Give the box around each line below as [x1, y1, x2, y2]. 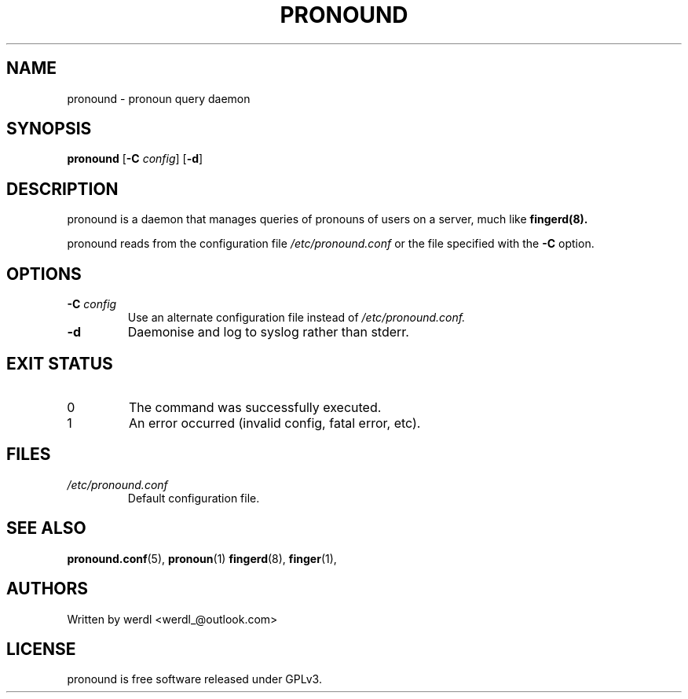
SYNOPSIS [6, 119, 92, 139]
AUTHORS [6, 579, 89, 599]
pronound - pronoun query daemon [67, 91, 251, 105]
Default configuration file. [127, 491, 260, 505]
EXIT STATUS [6, 353, 113, 373]
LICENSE [6, 638, 76, 659]
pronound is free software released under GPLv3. [67, 672, 322, 686]
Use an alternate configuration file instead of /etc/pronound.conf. [127, 311, 466, 325]
